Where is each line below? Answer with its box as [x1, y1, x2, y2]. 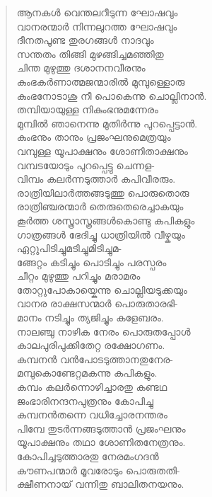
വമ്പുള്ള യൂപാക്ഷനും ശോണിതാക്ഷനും [16, 143, 188, 158]
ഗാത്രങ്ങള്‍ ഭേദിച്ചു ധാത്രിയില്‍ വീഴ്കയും [16, 227, 185, 241]
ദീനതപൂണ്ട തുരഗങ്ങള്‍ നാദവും [16, 33, 154, 47]
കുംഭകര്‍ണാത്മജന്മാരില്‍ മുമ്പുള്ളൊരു [16, 74, 185, 88]
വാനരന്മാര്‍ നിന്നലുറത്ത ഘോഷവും [16, 18, 177, 33]
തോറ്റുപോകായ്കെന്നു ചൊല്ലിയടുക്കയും [16, 282, 187, 297]
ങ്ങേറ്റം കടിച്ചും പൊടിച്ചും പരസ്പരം [16, 254, 167, 269]
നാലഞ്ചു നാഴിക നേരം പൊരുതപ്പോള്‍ [16, 324, 191, 338]
